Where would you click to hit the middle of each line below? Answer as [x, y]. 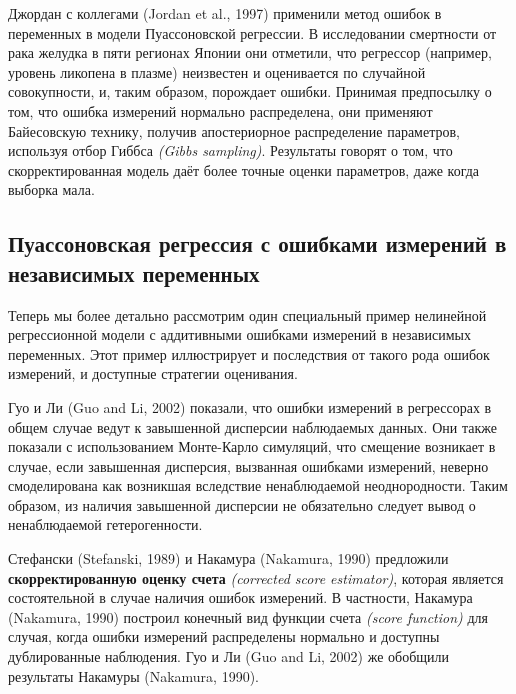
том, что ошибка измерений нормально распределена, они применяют [220, 110]
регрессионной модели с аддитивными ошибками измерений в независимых [239, 334]
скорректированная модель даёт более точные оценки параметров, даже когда [244, 169]
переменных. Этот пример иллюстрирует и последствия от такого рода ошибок [249, 353]
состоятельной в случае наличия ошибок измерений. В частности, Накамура [240, 597]
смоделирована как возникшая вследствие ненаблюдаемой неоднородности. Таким [258, 485]
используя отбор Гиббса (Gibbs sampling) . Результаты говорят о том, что [230, 150]
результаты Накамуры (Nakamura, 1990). [133, 675]
